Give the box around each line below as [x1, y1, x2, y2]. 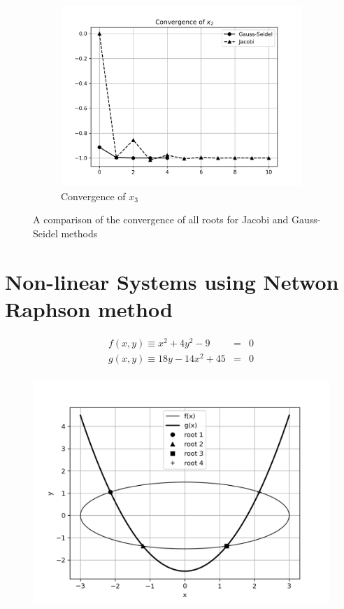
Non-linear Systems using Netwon [5, 267, 339, 295]
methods [61, 225, 98, 240]
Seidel [33, 225, 58, 240]
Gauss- [291, 212, 321, 227]
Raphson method [5, 294, 173, 323]
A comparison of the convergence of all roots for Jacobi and [33, 212, 289, 227]
